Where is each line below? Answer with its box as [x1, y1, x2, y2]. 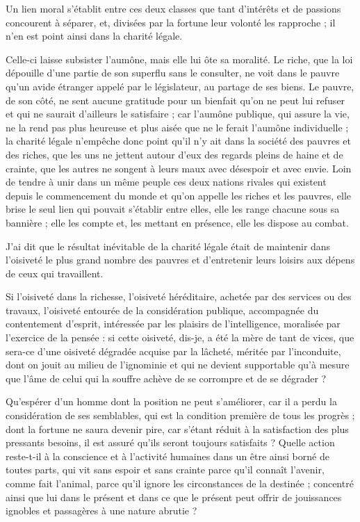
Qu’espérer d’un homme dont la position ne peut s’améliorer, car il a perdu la [6, 394, 337, 409]
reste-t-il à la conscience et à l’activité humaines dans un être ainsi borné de [6, 448, 329, 463]
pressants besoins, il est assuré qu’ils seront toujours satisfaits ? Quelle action [6, 435, 335, 450]
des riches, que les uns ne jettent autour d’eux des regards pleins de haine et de [6, 147, 343, 161]
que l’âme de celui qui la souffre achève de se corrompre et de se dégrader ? [6, 370, 327, 385]
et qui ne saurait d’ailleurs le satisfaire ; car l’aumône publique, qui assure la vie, [6, 106, 350, 121]
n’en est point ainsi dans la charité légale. [6, 28, 183, 43]
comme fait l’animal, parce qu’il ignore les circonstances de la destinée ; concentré [6, 476, 354, 490]
